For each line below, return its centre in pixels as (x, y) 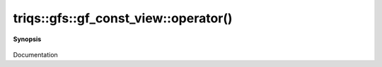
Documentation (35, 54)
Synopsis (27, 39)
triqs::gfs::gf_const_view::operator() (123, 18)
